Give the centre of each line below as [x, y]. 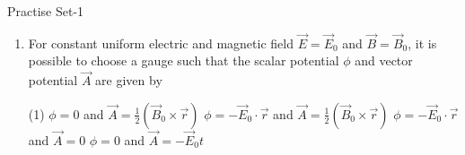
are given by [129, 80]
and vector [384, 60]
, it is [422, 43]
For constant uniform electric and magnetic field [161, 43]
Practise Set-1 [46, 11]
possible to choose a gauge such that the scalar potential [184, 60]
